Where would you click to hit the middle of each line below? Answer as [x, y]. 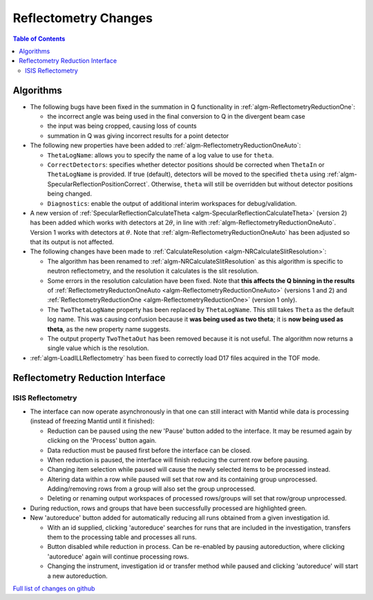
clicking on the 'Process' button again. [102, 441]
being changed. [70, 194]
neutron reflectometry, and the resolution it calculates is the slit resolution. [153, 271]
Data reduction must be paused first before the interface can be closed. [150, 450]
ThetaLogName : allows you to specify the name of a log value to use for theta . [161, 155]
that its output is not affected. [72, 242]
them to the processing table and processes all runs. [122, 537]
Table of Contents [39, 39]
